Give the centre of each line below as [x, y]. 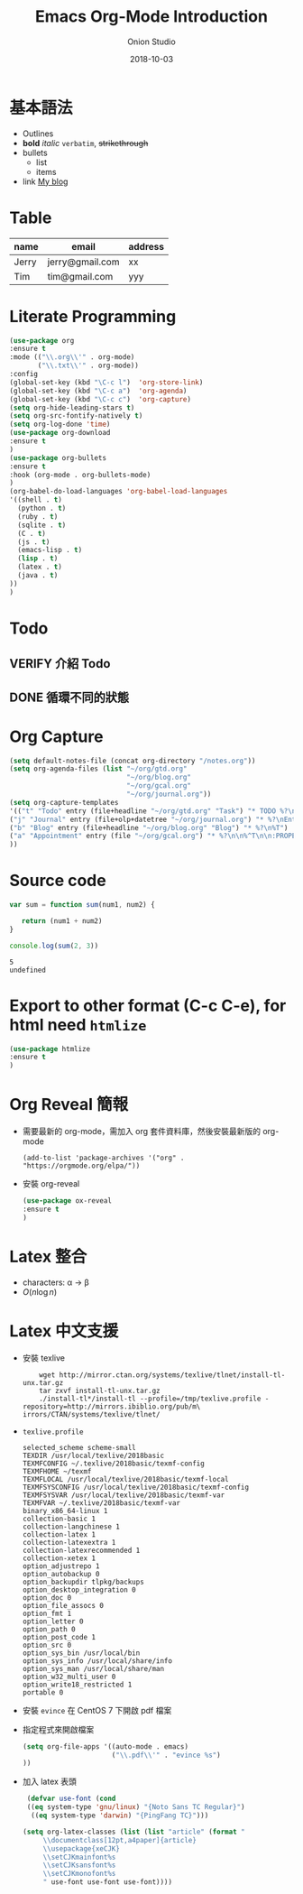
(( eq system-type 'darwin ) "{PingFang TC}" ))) [120, 1815]
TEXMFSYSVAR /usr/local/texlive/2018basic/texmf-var [124, 1495]
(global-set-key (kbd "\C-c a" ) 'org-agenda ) [98, 391]
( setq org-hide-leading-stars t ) [72, 408]
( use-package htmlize [50, 1049]
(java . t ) [38, 576]
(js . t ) [34, 542]
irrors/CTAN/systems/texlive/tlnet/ [91, 1414]
